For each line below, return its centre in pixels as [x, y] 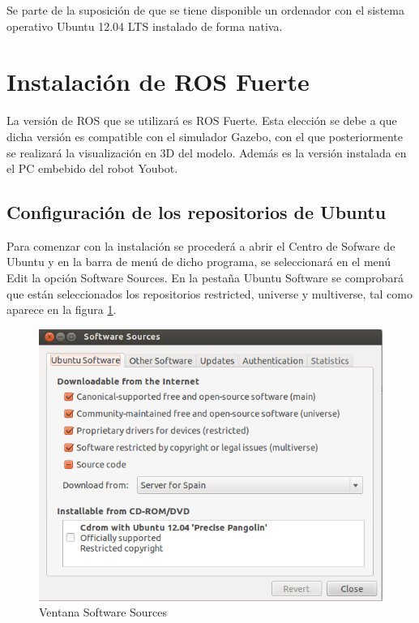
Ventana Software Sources [103, 612]
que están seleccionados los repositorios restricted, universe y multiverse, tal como [209, 293]
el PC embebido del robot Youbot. [92, 168]
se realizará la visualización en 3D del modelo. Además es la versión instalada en [207, 152]
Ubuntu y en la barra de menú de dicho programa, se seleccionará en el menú [199, 262]
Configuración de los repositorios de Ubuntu [197, 212]
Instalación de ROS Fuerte [158, 82]
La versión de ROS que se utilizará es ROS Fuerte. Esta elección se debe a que [202, 120]
